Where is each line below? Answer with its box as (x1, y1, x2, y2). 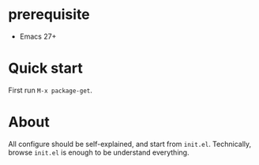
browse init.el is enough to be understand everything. (8, 148, 190, 157)
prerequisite (8, 6, 91, 24)
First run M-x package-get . (8, 85, 93, 95)
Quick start (8, 59, 83, 77)
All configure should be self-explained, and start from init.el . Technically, (8, 139, 252, 148)
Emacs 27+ (19, 32, 57, 41)
